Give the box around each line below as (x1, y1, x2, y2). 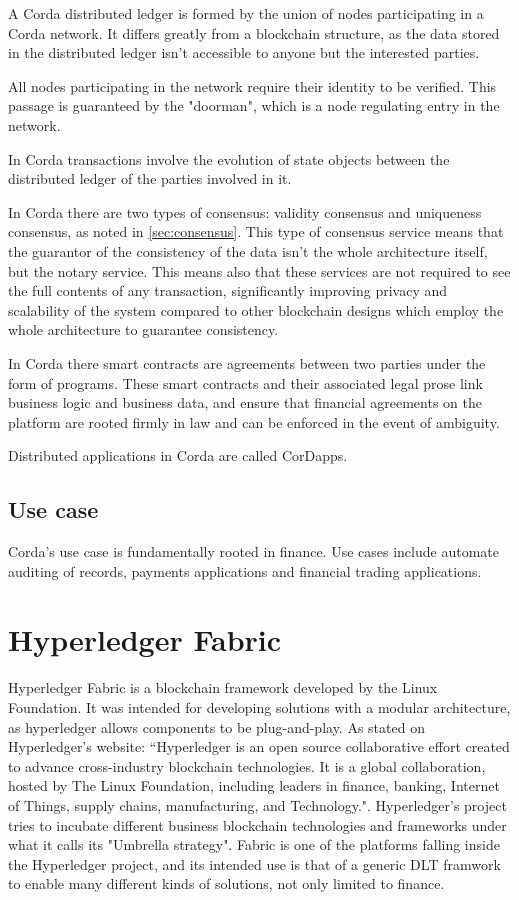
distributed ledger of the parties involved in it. (8, 168, 292, 189)
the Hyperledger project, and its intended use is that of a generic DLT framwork (8, 853, 501, 874)
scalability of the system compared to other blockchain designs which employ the (8, 299, 504, 320)
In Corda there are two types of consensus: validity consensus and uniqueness (8, 201, 482, 222)
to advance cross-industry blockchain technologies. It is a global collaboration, (8, 755, 486, 776)
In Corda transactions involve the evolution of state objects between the (8, 148, 450, 169)
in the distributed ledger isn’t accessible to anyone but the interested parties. (8, 42, 480, 63)
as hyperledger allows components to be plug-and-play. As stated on (8, 716, 425, 737)
